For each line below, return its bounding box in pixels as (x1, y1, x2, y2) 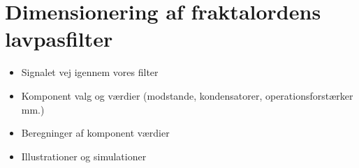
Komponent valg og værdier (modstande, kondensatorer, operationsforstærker (21, 88, 353, 102)
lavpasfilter (5, 24, 113, 53)
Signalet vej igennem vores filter (21, 65, 159, 79)
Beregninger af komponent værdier (21, 125, 170, 140)
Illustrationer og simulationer (21, 148, 147, 163)
